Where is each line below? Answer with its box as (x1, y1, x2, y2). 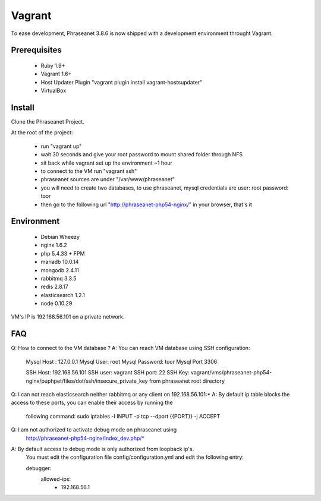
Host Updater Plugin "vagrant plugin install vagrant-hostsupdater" (40, 78, 203, 86)
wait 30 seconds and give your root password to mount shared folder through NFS (40, 151, 243, 158)
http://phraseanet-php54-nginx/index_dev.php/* (26, 434, 145, 442)
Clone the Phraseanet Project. (11, 118, 84, 125)
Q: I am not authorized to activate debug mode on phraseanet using (11, 426, 177, 433)
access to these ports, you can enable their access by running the (11, 399, 173, 407)
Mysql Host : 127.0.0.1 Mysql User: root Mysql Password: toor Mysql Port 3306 (26, 358, 218, 365)
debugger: (26, 464, 52, 472)
